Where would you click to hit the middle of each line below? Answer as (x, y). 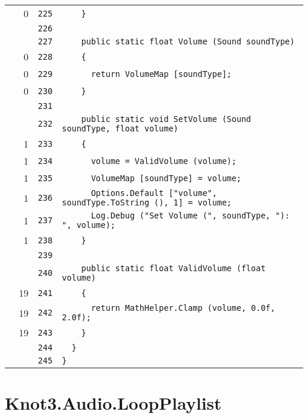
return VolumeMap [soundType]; (161, 74)
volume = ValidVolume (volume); (164, 161)
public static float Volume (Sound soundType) (188, 41)
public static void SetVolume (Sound (166, 119)
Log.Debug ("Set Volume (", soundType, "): (190, 216)
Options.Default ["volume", (154, 193)
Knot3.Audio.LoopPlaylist (113, 403)
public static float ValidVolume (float (174, 268)
